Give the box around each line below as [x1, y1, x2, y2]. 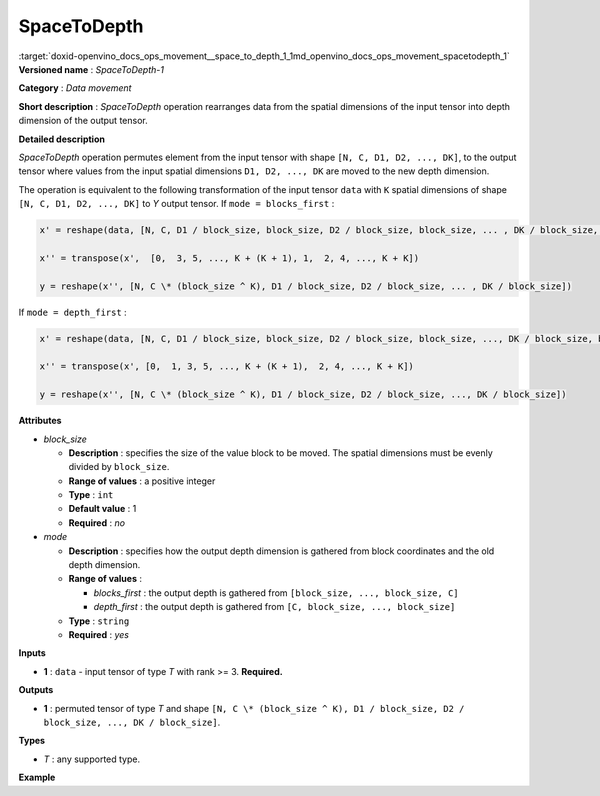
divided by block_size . [68, 461, 170, 473]
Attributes [18, 415, 62, 427]
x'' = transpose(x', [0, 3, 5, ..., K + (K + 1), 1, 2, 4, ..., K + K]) [39, 252, 420, 264]
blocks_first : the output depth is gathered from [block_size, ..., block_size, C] [93, 586, 459, 599]
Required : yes [68, 628, 130, 640]
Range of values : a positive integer [68, 475, 216, 487]
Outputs [18, 684, 54, 696]
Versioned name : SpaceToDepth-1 [18, 63, 165, 75]
